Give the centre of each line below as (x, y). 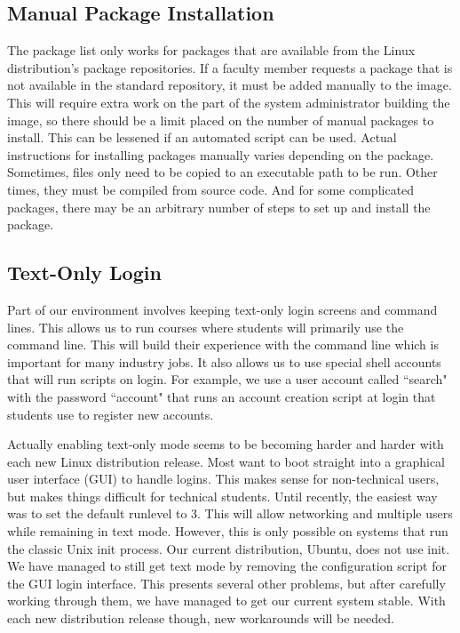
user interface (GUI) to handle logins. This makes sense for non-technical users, (223, 479)
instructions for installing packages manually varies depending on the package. (221, 154)
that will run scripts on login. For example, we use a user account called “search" (227, 379)
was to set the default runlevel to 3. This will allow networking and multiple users (230, 513)
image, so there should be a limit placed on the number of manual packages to (221, 120)
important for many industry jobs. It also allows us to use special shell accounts (224, 361)
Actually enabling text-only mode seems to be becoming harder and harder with (226, 444)
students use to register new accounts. (111, 414)
